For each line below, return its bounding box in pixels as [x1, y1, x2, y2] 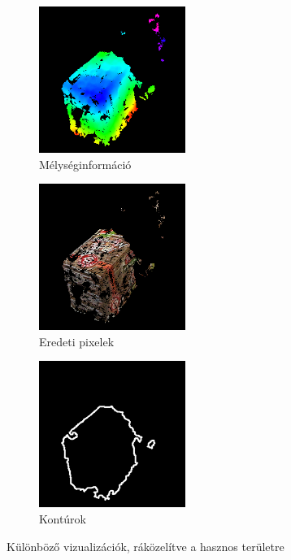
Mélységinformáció [39, 155, 132, 172]
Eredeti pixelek [39, 332, 115, 349]
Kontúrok [39, 510, 87, 527]
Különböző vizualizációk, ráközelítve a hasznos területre [7, 537, 284, 554]
